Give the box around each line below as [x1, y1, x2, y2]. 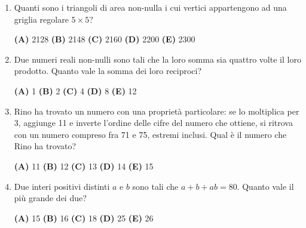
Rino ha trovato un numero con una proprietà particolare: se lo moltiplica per [14, 104, 299, 117]
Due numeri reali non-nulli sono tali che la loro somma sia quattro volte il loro [14, 53, 301, 65]
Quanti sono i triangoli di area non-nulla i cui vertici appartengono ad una [14, 1, 287, 13]
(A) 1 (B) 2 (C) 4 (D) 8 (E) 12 [14, 84, 137, 97]
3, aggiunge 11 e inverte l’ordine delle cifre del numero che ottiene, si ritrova [14, 116, 293, 129]
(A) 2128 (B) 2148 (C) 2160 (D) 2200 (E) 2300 [14, 33, 195, 45]
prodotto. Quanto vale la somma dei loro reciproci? [14, 64, 202, 77]
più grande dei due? [14, 192, 87, 204]
